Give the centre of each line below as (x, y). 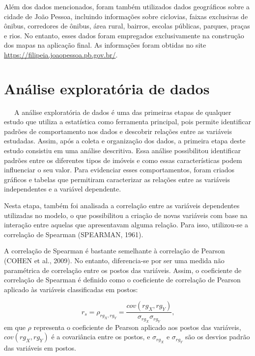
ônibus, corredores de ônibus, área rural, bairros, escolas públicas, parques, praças (127, 26)
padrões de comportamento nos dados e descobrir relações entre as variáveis (118, 131)
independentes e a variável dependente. (63, 189)
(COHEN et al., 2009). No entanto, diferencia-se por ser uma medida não (114, 260)
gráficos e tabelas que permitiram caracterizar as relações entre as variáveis (117, 179)
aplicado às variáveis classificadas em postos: (71, 289)
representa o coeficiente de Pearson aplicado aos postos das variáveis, (137, 327)
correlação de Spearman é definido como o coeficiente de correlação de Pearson (122, 280)
